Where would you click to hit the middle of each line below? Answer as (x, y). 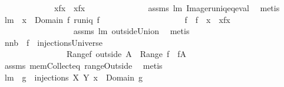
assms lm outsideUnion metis (131, 31)
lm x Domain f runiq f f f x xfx (117, 19)
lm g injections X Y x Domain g (74, 77)
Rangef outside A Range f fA (126, 54)
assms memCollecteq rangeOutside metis (83, 65)
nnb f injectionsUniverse (53, 42)
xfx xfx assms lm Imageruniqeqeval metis (167, 8)
